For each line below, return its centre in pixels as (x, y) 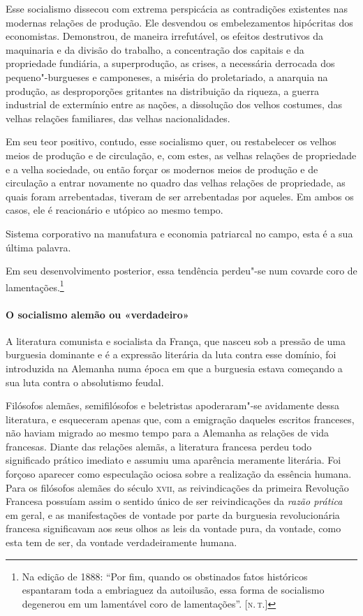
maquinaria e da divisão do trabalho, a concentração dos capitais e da (155, 49)
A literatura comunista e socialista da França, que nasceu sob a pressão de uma (176, 340)
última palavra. (38, 247)
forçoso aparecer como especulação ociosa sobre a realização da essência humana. (179, 474)
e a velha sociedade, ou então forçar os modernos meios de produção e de (162, 169)
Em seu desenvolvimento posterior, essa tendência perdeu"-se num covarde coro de (181, 271)
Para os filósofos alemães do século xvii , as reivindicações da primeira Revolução (177, 487)
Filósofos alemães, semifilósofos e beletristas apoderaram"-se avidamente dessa (173, 405)
